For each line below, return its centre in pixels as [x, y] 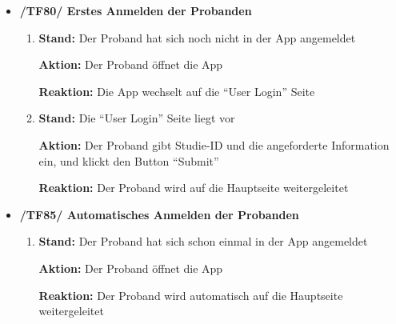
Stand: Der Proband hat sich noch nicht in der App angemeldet [197, 37]
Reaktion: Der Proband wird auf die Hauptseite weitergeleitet [194, 188]
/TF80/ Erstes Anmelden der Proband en [136, 10]
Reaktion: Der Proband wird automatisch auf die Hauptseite [191, 295]
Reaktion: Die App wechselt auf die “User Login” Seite [177, 91]
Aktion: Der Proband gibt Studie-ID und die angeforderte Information [214, 144]
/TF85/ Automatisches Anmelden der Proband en [159, 214]
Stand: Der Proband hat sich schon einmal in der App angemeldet [203, 241]
